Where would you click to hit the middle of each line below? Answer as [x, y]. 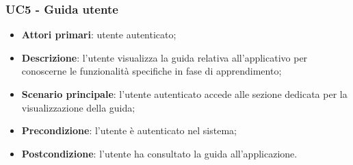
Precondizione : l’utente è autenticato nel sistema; [129, 130]
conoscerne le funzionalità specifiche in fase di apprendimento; [152, 71]
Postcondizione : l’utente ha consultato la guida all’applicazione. [159, 153]
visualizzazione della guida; [78, 107]
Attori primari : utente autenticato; [99, 35]
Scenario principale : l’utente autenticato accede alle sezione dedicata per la [184, 94]
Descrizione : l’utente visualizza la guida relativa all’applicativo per [165, 57]
